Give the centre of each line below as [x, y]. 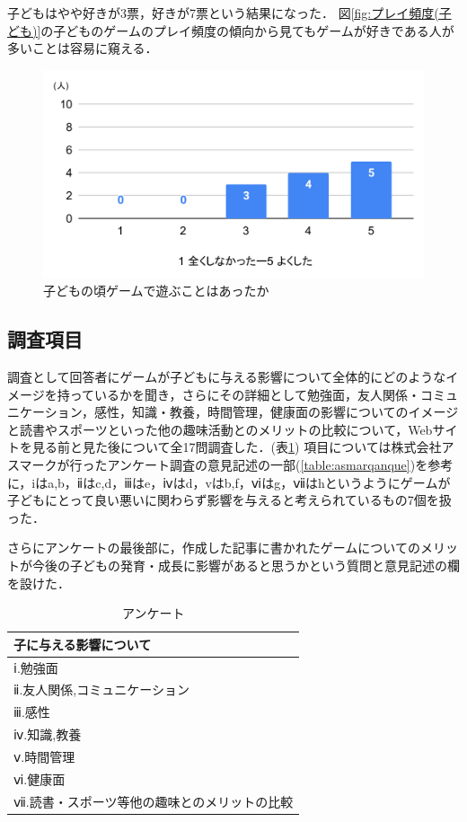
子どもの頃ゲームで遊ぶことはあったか [156, 291]
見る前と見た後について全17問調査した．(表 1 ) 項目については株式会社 [237, 447]
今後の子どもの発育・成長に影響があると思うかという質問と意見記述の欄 [246, 565]
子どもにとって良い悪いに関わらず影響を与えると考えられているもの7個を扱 [229, 500]
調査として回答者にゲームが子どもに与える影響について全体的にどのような [227, 377]
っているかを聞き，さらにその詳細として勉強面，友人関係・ [245, 394]
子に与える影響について [83, 644]
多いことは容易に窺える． [83, 48]
